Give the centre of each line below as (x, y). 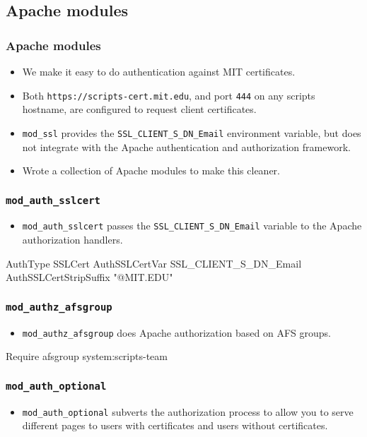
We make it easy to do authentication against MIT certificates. (159, 71)
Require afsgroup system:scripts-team (87, 356)
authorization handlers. (72, 240)
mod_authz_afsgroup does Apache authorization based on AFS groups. (177, 332)
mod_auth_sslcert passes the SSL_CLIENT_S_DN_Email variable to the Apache (192, 226)
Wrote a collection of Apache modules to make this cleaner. (151, 170)
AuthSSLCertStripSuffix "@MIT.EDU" (89, 277)
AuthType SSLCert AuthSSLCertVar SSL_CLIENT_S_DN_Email (154, 263)
